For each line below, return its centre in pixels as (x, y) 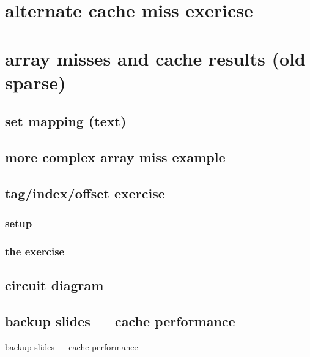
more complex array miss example (115, 157)
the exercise (35, 251)
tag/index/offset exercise (85, 193)
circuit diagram (54, 285)
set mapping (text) (66, 121)
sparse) (35, 82)
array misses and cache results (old (155, 58)
